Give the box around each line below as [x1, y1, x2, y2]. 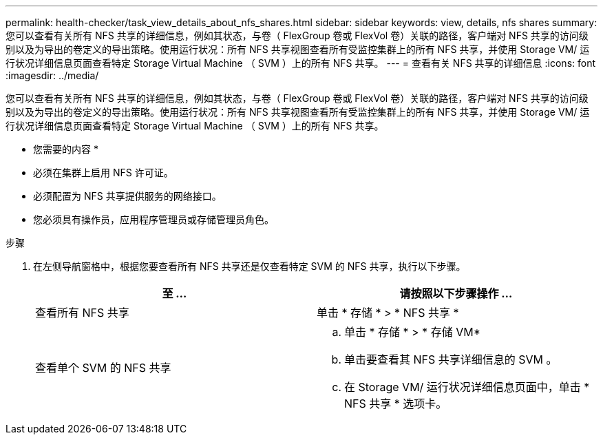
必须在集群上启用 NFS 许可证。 [33, 167, 173, 178]
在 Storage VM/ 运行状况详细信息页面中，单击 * [344, 380, 590, 394]
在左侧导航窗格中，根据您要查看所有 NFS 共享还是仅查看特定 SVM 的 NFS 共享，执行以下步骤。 [33, 260, 466, 272]
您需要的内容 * [33, 143, 98, 155]
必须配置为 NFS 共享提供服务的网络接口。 [33, 190, 222, 202]
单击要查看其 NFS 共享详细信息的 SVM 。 [344, 353, 558, 366]
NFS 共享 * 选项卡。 [344, 397, 447, 410]
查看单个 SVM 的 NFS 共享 [35, 361, 171, 375]
